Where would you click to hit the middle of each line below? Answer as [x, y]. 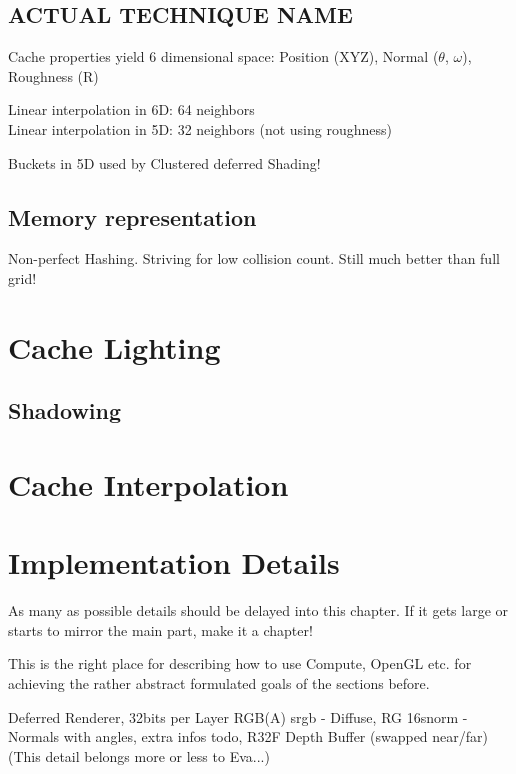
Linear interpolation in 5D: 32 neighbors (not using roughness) [200, 128]
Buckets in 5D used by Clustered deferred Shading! [164, 162]
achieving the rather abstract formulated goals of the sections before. [219, 683]
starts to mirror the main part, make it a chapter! [160, 629]
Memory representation [132, 216]
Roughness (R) [53, 75]
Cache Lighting [114, 346]
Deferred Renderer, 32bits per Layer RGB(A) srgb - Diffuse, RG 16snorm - [238, 716]
